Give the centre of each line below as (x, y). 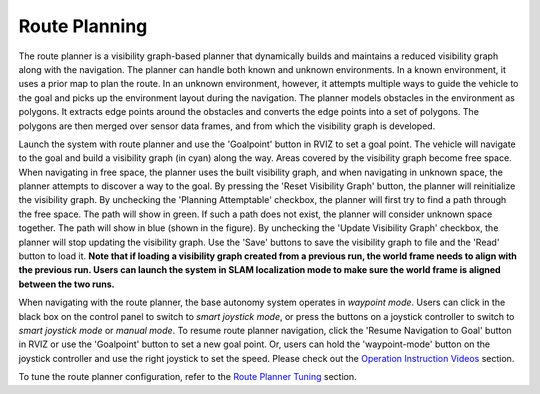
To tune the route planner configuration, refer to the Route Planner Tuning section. (187, 377)
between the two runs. (66, 284)
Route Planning (83, 26)
